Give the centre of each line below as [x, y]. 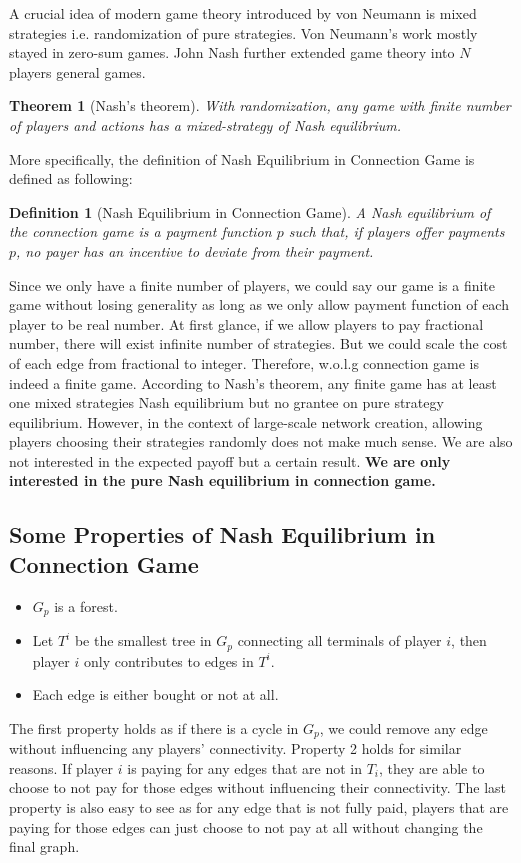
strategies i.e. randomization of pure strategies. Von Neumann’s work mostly [243, 32]
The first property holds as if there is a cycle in [154, 727]
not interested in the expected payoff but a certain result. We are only [230, 460]
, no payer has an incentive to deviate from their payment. [195, 250]
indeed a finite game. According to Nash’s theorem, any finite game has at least [253, 382]
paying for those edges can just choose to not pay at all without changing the [246, 826]
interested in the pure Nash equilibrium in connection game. [222, 480]
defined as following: [71, 178]
